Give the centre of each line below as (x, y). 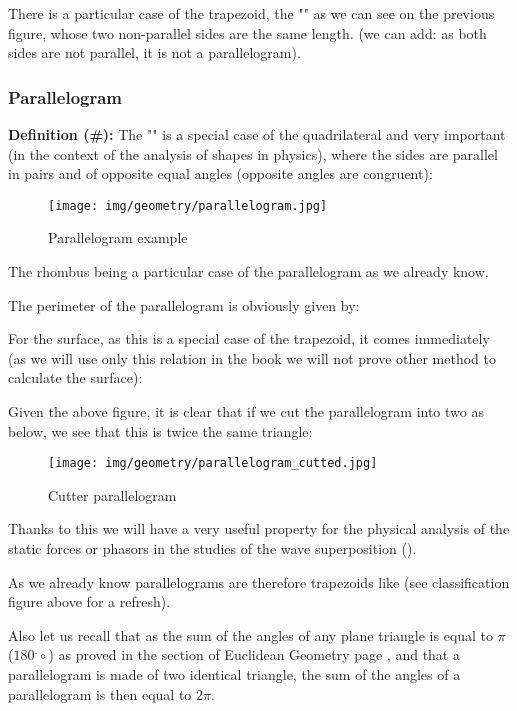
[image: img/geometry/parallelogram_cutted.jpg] (213, 463)
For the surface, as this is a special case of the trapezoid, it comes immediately (249, 338)
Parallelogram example (118, 237)
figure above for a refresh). (89, 601)
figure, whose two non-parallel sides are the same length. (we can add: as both (247, 32)
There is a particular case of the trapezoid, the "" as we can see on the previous (251, 13)
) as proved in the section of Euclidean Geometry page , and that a (254, 654)
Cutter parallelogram (112, 494)
